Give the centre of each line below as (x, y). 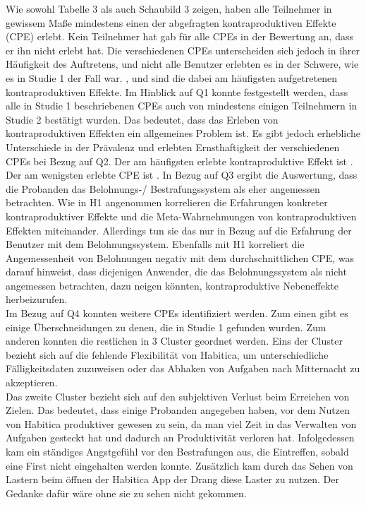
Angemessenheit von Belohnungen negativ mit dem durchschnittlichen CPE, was (180, 257)
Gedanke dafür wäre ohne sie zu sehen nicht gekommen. (126, 493)
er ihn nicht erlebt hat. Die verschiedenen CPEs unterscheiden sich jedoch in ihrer (183, 50)
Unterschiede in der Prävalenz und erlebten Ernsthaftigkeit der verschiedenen (173, 147)
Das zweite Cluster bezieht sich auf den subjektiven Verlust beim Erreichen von (178, 396)
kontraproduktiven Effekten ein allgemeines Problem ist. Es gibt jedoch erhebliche (183, 133)
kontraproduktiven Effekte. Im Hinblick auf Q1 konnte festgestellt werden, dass (177, 91)
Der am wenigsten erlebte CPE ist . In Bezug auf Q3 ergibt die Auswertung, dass (182, 175)
